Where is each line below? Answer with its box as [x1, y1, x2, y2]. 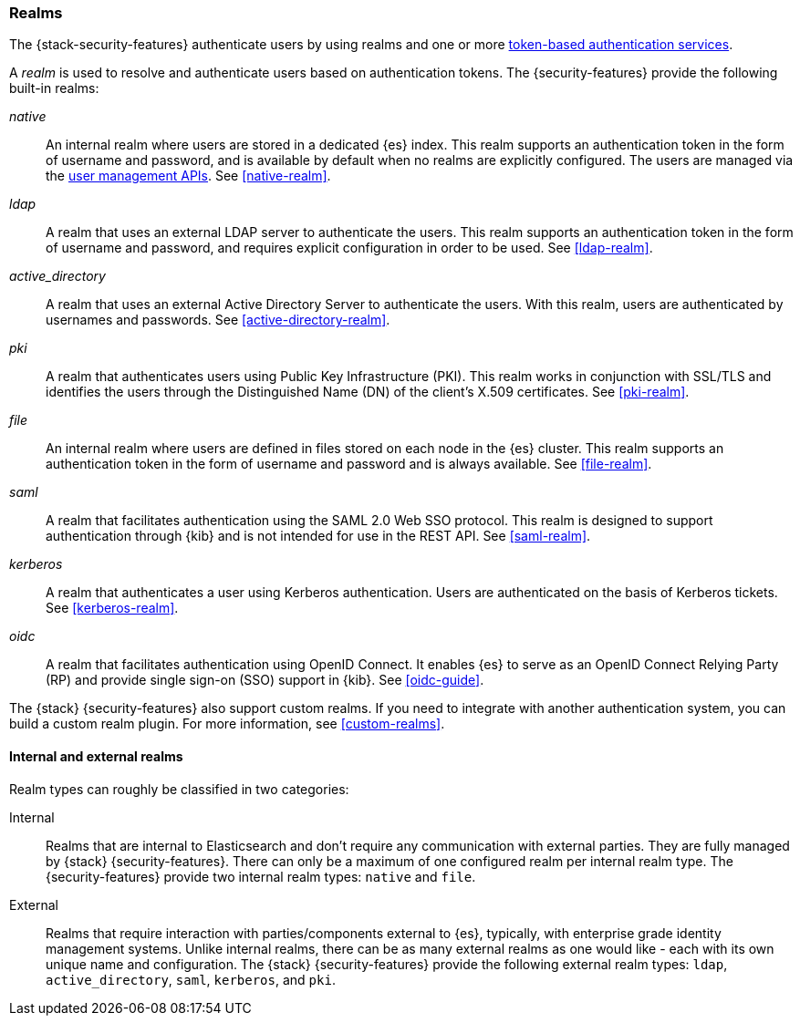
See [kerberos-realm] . [46, 600, 179, 616]
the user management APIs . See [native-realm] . [46, 168, 331, 184]
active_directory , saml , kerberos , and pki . [46, 971, 336, 987]
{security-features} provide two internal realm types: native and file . [46, 868, 476, 884]
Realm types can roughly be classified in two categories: [9, 780, 349, 797]
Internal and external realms [9, 748, 183, 764]
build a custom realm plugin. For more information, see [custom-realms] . [9, 716, 445, 732]
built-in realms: [9, 80, 99, 97]
